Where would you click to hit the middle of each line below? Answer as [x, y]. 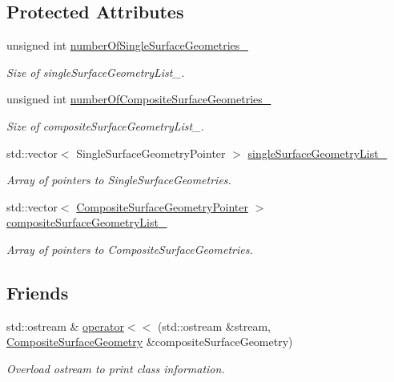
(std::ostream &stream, [214, 326]
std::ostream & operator [65, 326]
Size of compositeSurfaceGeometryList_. [105, 125]
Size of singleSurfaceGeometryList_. [96, 72]
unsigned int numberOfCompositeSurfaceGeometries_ [139, 99]
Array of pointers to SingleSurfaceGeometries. [119, 180]
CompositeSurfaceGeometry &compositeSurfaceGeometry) [150, 342]
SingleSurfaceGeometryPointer [151, 153]
